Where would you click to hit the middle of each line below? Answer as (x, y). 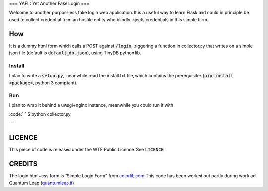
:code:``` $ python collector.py (40, 114)
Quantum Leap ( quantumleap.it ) (42, 183)
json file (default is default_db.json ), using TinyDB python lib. (75, 53)
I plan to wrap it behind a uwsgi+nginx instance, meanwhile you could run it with (91, 105)
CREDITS (23, 164)
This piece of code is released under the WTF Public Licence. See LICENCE (86, 150)
